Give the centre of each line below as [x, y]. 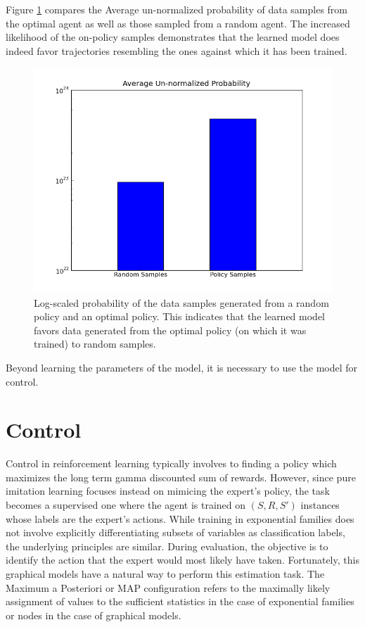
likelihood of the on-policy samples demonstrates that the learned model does [173, 37]
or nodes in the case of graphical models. [94, 615]
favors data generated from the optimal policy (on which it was [170, 330]
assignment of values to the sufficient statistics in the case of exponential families [180, 601]
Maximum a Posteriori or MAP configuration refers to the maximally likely [168, 587]
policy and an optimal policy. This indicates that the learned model [180, 316]
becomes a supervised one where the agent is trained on [126, 505]
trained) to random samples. [95, 344]
